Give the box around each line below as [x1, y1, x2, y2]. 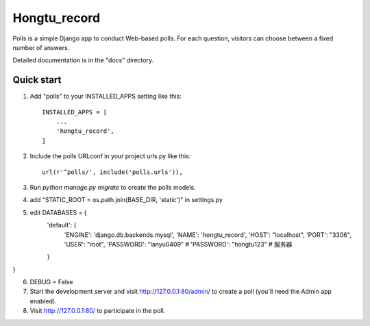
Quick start [12, 74, 62, 86]
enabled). [29, 297, 58, 305]
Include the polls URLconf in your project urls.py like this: [29, 152, 191, 160]
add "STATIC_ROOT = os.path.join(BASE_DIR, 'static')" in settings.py [29, 196, 223, 204]
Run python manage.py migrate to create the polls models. [29, 183, 196, 191]
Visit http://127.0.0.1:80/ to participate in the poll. [29, 307, 166, 315]
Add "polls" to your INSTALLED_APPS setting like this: [29, 92, 182, 101]
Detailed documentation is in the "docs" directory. [12, 56, 154, 64]
